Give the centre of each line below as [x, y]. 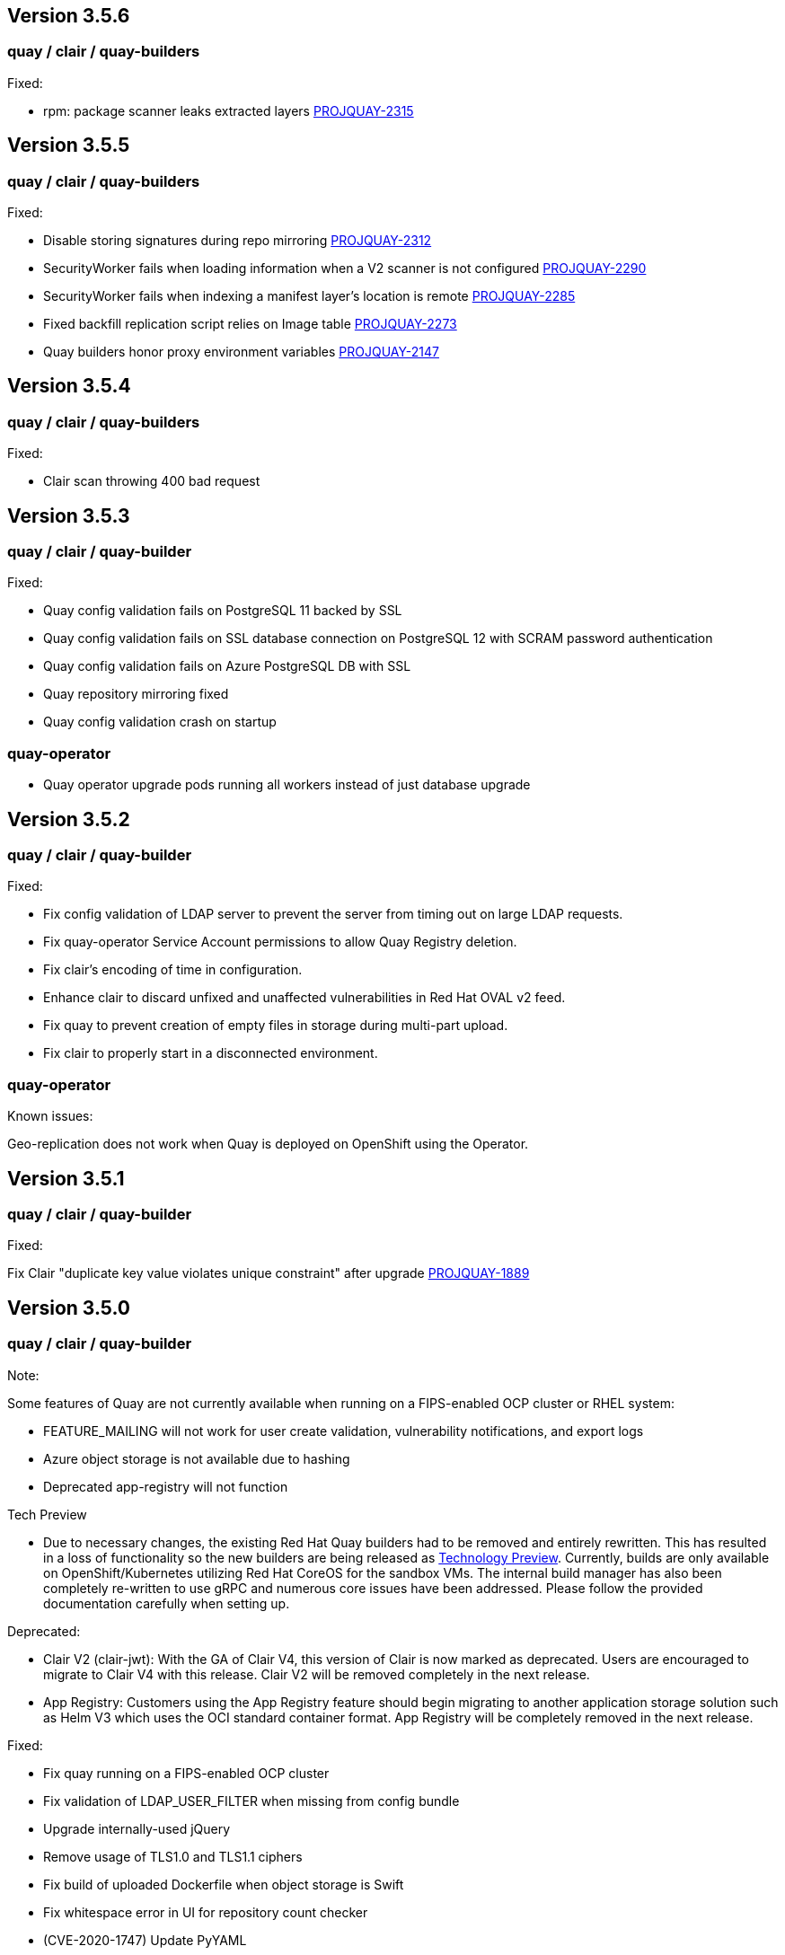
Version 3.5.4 [69, 386]
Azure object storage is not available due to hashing [197, 1458]
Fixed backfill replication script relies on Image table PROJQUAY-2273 [250, 324]
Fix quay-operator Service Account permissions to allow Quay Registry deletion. [280, 942]
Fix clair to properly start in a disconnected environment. [211, 1053]
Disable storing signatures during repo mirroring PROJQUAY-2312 [238, 241]
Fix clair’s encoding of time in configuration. [173, 970]
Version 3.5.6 [69, 16]
